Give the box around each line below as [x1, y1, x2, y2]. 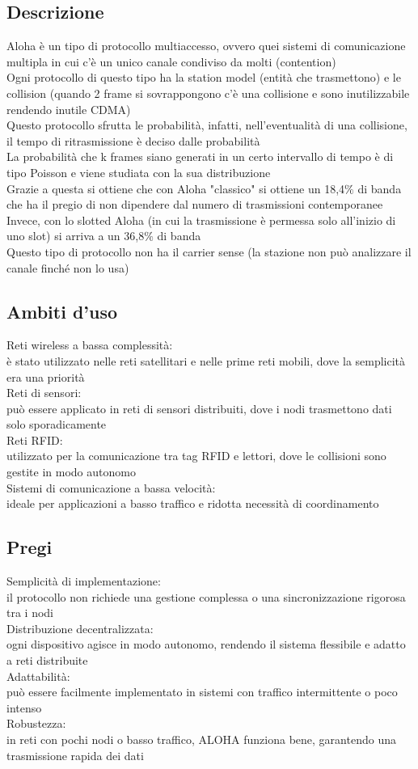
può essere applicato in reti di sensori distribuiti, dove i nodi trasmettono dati [6, 399, 392, 416]
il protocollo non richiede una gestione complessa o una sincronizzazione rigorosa [6, 588, 406, 605]
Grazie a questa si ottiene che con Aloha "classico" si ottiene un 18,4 [6, 180, 345, 196]
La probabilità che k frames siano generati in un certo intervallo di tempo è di [6, 148, 394, 165]
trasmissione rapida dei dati [6, 746, 144, 763]
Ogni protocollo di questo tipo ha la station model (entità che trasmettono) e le [6, 69, 401, 86]
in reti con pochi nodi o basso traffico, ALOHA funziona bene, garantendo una [6, 730, 396, 747]
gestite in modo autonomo [6, 463, 136, 480]
